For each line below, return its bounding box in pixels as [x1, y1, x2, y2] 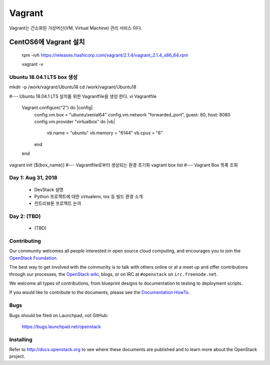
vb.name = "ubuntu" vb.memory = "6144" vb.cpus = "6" [46, 130, 163, 136]
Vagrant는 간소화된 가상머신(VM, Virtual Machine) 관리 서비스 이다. [9, 25, 142, 31]
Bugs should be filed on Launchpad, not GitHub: [9, 312, 108, 318]
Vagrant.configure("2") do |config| [21, 105, 93, 111]
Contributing [9, 238, 41, 245]
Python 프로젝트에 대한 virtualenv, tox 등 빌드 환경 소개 [34, 193, 143, 199]
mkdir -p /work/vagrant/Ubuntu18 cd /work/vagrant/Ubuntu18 [9, 84, 136, 90]
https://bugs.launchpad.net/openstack [21, 324, 101, 330]
